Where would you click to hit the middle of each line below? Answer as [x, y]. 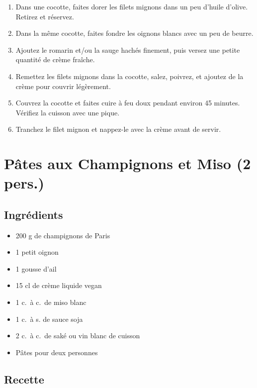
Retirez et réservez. [45, 16]
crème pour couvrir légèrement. [63, 86]
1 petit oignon [37, 252]
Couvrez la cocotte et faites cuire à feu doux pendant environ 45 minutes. [128, 103]
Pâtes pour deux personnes [57, 352]
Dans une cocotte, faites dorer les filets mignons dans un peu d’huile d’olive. [132, 6]
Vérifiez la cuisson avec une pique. [68, 112]
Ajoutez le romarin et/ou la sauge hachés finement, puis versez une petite [128, 49]
